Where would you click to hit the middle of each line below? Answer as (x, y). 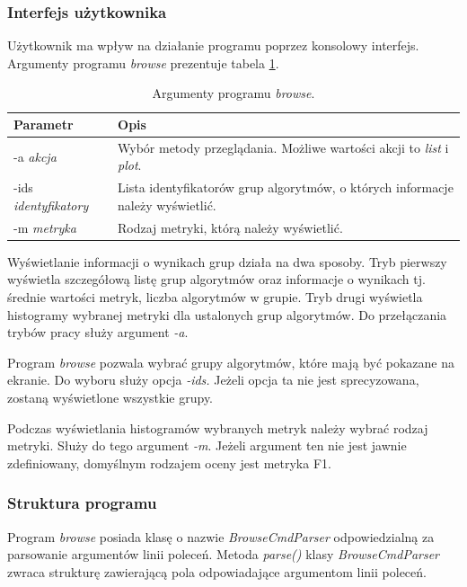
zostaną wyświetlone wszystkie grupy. (110, 397)
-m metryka (45, 227)
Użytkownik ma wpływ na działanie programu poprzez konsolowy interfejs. (213, 45)
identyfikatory (51, 205)
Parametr (44, 124)
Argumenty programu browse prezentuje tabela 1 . (143, 62)
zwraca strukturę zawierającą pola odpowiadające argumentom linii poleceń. (217, 571)
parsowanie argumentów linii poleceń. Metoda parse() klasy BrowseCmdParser (224, 554)
